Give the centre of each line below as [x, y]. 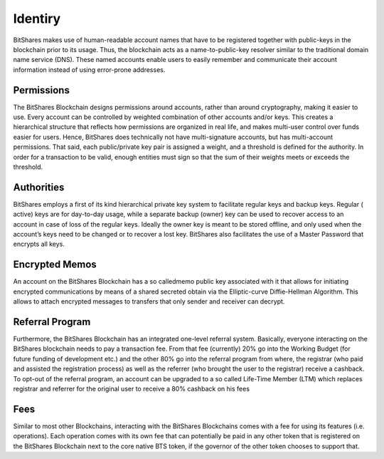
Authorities [39, 187]
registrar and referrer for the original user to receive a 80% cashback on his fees [132, 388]
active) [23, 215]
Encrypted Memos [55, 265]
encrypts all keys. [39, 244]
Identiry [37, 19]
